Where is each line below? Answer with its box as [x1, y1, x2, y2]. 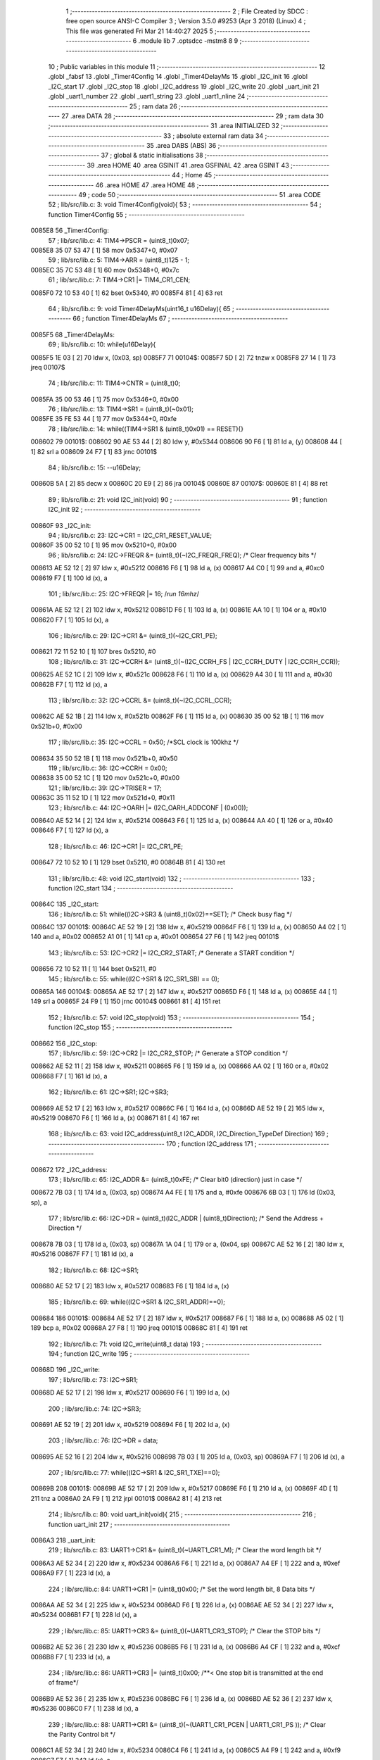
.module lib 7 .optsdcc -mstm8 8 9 [138, 37, 239, 45]
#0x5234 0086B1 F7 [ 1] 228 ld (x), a [30, 1611, 137, 1619]
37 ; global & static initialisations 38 [101, 151, 203, 160]
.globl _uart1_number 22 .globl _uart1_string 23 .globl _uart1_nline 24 [48, 92, 246, 101]
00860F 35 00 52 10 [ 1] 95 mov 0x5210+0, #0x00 [30, 541, 177, 549]
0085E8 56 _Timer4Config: [30, 226, 109, 235]
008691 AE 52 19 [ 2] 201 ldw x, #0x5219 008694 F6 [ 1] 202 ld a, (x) [30, 1420, 230, 1428]
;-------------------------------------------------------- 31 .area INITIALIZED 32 [48, 122, 279, 130]
